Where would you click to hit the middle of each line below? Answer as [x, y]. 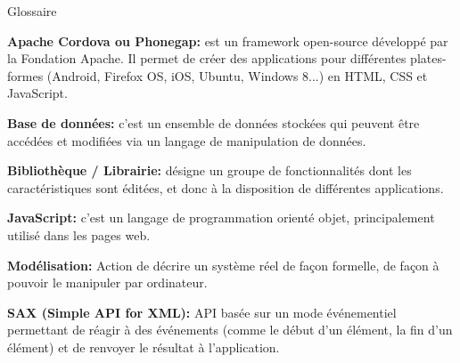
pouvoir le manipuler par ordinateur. [107, 282]
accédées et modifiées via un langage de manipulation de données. [187, 140]
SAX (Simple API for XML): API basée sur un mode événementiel [202, 312]
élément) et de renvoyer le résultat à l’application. [144, 347]
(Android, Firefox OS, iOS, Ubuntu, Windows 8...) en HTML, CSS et [237, 75]
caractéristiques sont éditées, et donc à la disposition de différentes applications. [226, 187]
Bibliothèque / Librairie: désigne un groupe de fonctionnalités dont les [209, 170]
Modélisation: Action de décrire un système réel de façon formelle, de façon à [223, 265]
